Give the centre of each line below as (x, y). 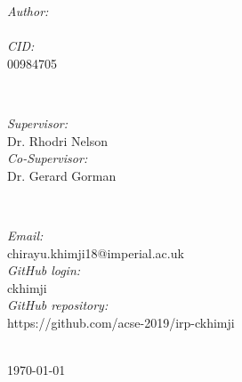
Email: (25, 235)
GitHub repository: (58, 305)
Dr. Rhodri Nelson (57, 140)
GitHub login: (44, 270)
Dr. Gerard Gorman (62, 175)
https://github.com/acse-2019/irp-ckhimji (121, 322)
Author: (28, 11)
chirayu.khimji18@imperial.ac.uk (96, 252)
